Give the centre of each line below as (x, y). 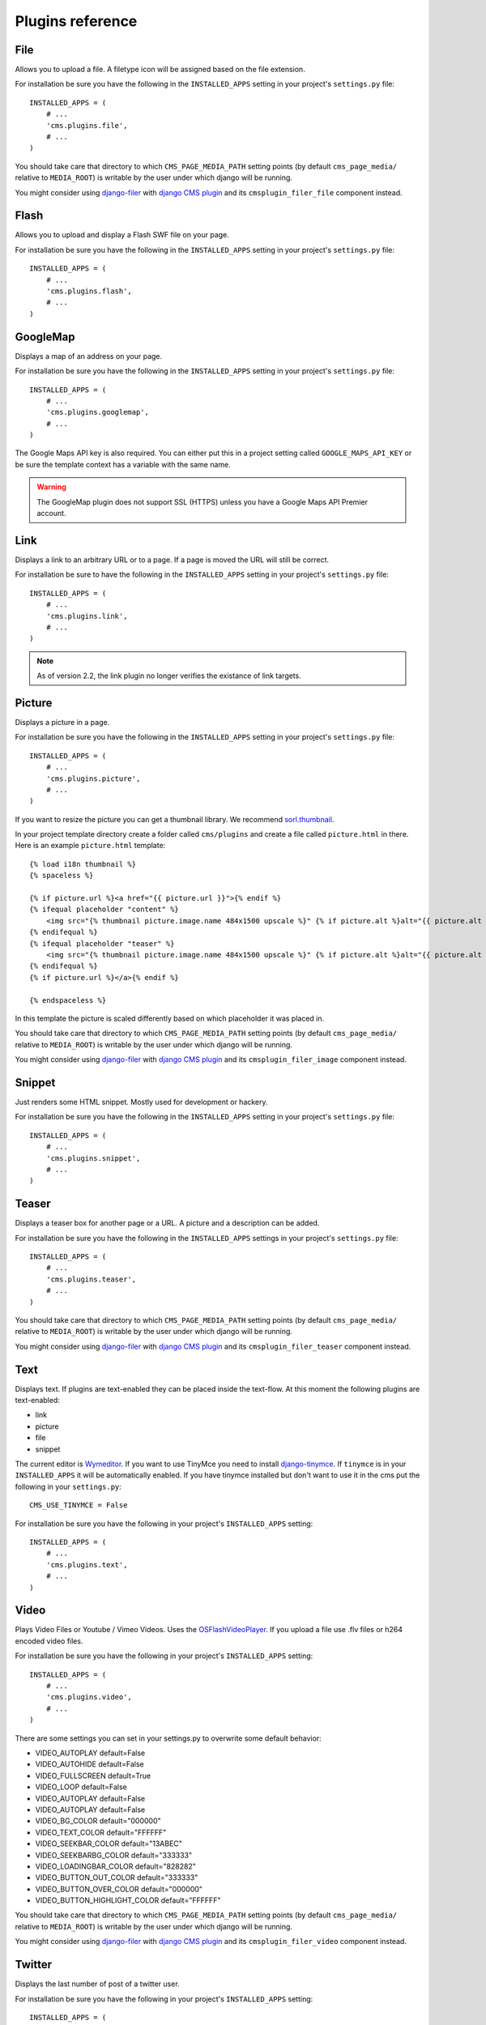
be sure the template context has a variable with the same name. (123, 464)
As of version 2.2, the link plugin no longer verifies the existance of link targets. (169, 676)
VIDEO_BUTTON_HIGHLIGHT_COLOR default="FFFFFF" (128, 1900)
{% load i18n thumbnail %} (83, 864)
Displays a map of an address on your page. (89, 356)
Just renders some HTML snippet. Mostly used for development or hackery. (141, 1102)
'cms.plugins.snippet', (93, 1158)
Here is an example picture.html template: (90, 846)
